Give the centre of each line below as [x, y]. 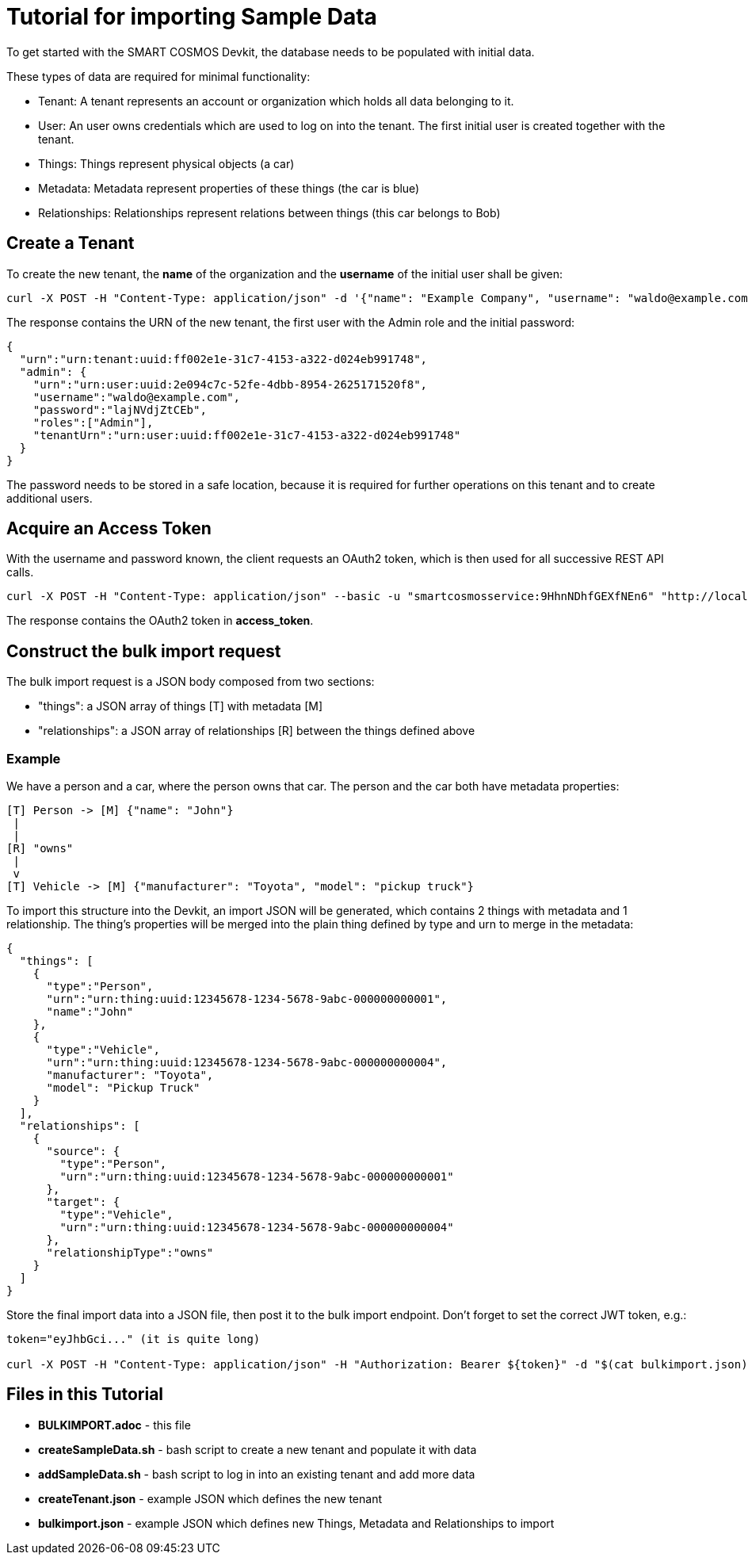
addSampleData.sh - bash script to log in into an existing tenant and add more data [257, 1474]
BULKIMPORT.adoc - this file [114, 1425]
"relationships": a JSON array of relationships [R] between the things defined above [257, 731]
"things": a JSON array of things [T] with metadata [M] [181, 706]
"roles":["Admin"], [93, 422]
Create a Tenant [71, 243]
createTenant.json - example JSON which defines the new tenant [210, 1498]
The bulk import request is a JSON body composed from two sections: [191, 682]
